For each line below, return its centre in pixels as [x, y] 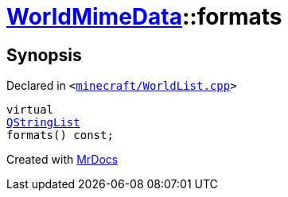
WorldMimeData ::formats [144, 17]
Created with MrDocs [62, 160]
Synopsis [44, 55]
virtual [30, 110]
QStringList [43, 123]
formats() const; [60, 135]
